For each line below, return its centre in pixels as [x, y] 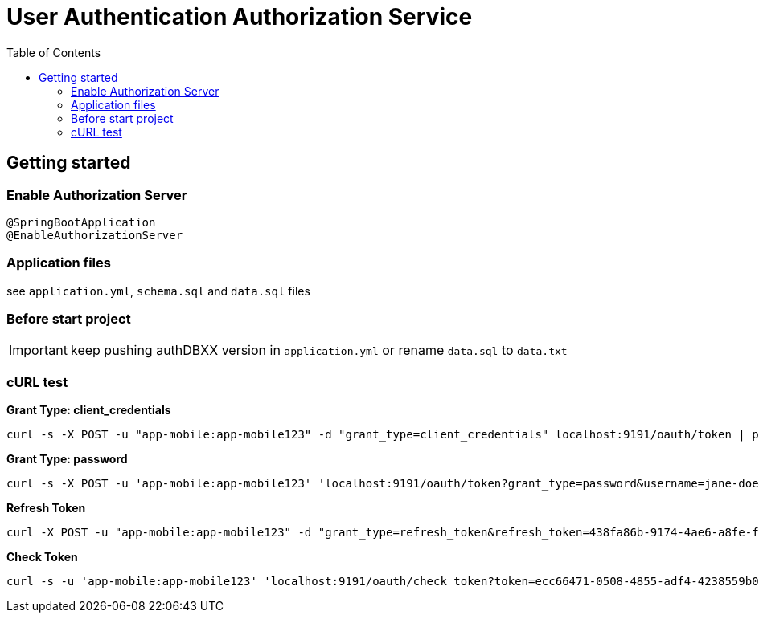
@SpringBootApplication [81, 222]
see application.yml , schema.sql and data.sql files [158, 291]
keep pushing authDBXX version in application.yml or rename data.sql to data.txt [319, 350]
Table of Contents [54, 52]
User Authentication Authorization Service [240, 17]
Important [38, 350]
